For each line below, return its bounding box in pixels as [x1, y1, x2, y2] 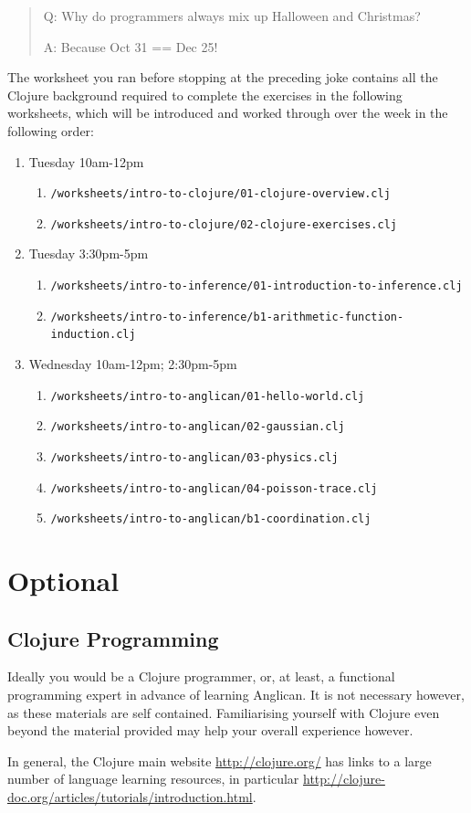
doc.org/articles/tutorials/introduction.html [7, 787, 253, 807]
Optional [7, 562, 120, 599]
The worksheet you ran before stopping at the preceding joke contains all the [7, 68, 438, 87]
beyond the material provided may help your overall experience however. [7, 721, 413, 740]
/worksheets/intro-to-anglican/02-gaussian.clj [50, 420, 345, 434]
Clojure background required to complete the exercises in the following [7, 85, 403, 104]
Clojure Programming [7, 624, 219, 652]
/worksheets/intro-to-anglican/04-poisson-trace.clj [50, 481, 378, 495]
